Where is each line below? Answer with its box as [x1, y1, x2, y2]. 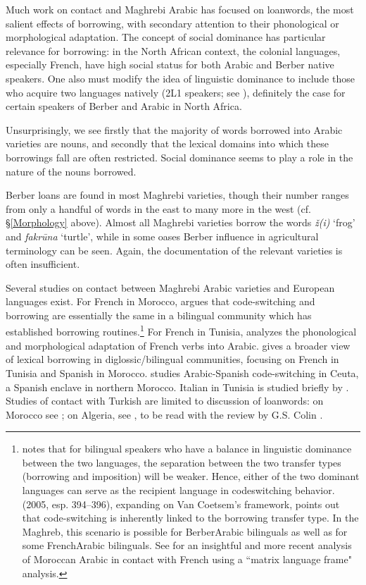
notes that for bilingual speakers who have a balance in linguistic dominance [22, 441, 352, 456]
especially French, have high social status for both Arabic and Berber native [6, 57, 334, 72]
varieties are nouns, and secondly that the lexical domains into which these [6, 136, 329, 151]
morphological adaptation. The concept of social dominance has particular [6, 30, 326, 44]
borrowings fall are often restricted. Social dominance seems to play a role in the [6, 149, 353, 164]
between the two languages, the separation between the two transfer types [22, 455, 341, 469]
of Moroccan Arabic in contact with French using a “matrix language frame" [22, 552, 352, 567]
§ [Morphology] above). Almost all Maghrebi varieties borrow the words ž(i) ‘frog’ [6, 215, 355, 230]
